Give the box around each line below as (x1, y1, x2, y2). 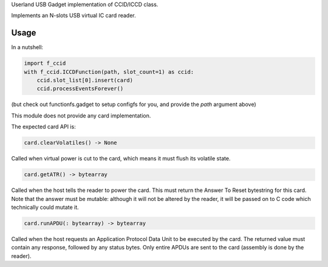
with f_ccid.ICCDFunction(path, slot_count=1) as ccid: (24, 68, 194, 75)
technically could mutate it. (11, 203, 79, 211)
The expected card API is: (11, 123, 76, 130)
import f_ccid (24, 60, 66, 67)
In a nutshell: (11, 44, 44, 51)
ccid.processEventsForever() (36, 85, 124, 92)
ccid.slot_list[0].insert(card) (36, 77, 134, 84)
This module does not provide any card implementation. (11, 112, 151, 119)
